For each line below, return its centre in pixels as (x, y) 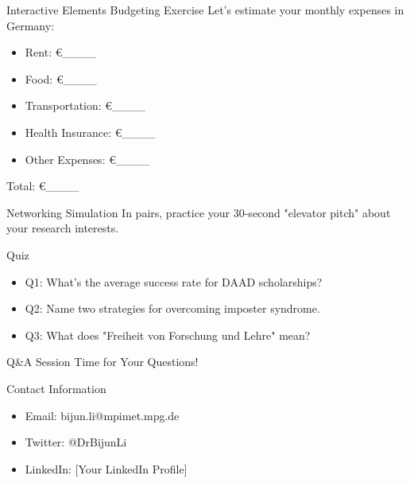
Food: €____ (61, 78)
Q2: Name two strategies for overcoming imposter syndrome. (172, 308)
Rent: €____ (60, 52)
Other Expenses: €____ (87, 159)
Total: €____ (43, 186)
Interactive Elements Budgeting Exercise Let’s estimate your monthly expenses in (205, 10)
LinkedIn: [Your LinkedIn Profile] (106, 468)
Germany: (31, 25)
